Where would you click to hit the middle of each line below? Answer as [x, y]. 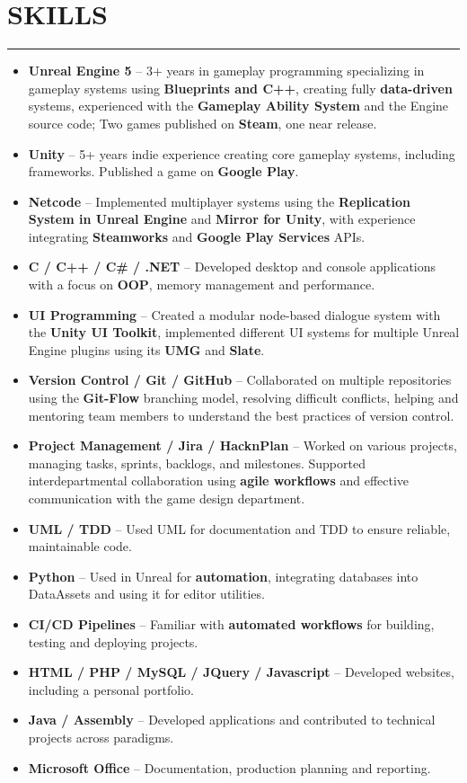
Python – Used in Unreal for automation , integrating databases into [223, 576]
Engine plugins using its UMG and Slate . [146, 349]
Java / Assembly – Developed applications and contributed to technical [232, 720]
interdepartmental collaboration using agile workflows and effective [219, 480]
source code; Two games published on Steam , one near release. [203, 123]
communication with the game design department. [167, 498]
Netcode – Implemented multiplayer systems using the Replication [219, 201]
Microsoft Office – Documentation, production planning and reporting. [229, 767]
